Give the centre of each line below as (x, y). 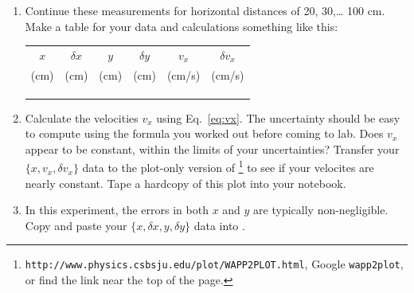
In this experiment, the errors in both (117, 210)
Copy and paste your (76, 225)
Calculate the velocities (82, 117)
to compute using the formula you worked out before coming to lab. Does (204, 133)
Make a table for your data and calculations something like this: (182, 26)
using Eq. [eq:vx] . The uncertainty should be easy (278, 117)
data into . (219, 225)
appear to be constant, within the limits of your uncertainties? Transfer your (212, 148)
